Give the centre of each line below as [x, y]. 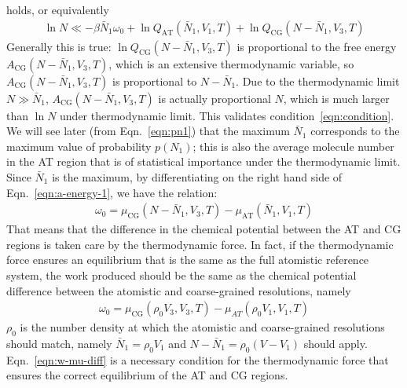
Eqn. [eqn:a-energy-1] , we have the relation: [112, 192]
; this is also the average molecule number [293, 146]
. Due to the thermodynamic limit [318, 81]
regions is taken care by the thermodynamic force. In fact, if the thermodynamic [200, 244]
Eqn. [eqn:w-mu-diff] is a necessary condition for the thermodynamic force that [198, 359]
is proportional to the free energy [317, 46]
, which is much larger [336, 98]
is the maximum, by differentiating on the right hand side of [197, 177]
